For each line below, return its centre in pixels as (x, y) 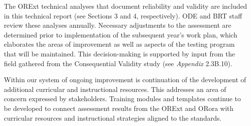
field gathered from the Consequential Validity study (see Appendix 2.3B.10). (118, 63)
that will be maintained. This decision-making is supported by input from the (120, 53)
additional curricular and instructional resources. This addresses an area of (115, 89)
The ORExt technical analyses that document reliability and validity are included (125, 6)
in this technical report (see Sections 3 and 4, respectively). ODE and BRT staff (123, 15)
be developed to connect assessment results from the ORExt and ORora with (119, 108)
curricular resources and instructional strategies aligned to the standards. (113, 117)
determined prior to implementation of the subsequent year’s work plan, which (121, 34)
